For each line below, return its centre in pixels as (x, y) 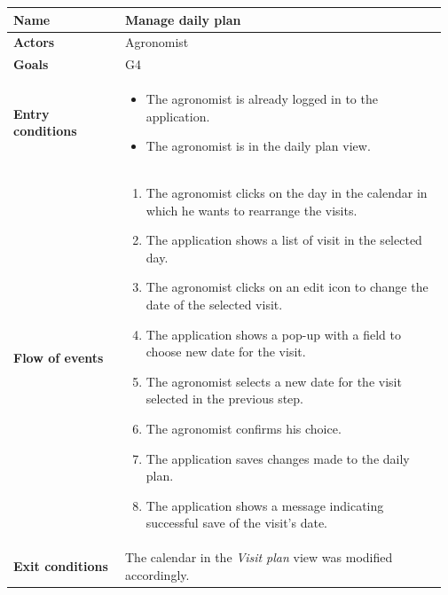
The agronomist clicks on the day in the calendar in (287, 193)
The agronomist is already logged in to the (262, 99)
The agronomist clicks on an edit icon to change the (287, 287)
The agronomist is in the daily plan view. (258, 146)
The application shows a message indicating (265, 505)
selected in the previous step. (224, 399)
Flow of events (59, 358)
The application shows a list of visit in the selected (284, 240)
